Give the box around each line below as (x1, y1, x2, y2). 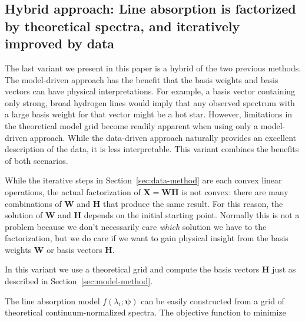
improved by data (5, 34, 115, 52)
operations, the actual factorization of (5, 185, 141, 198)
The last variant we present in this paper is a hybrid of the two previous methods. (5, 61, 301, 74)
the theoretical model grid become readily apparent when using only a (5, 119, 258, 132)
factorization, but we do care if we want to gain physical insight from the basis (5, 232, 289, 244)
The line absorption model (5, 294, 100, 307)
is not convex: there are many (181, 185, 289, 198)
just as (272, 263, 296, 275)
